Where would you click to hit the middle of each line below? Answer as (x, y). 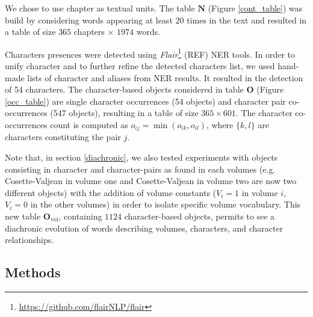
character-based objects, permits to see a (200, 216)
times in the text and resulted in (247, 20)
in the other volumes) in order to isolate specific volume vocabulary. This (166, 204)
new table (23, 216)
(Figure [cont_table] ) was (255, 8)
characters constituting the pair (63, 137)
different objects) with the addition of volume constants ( (111, 192)
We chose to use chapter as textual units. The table (100, 8)
